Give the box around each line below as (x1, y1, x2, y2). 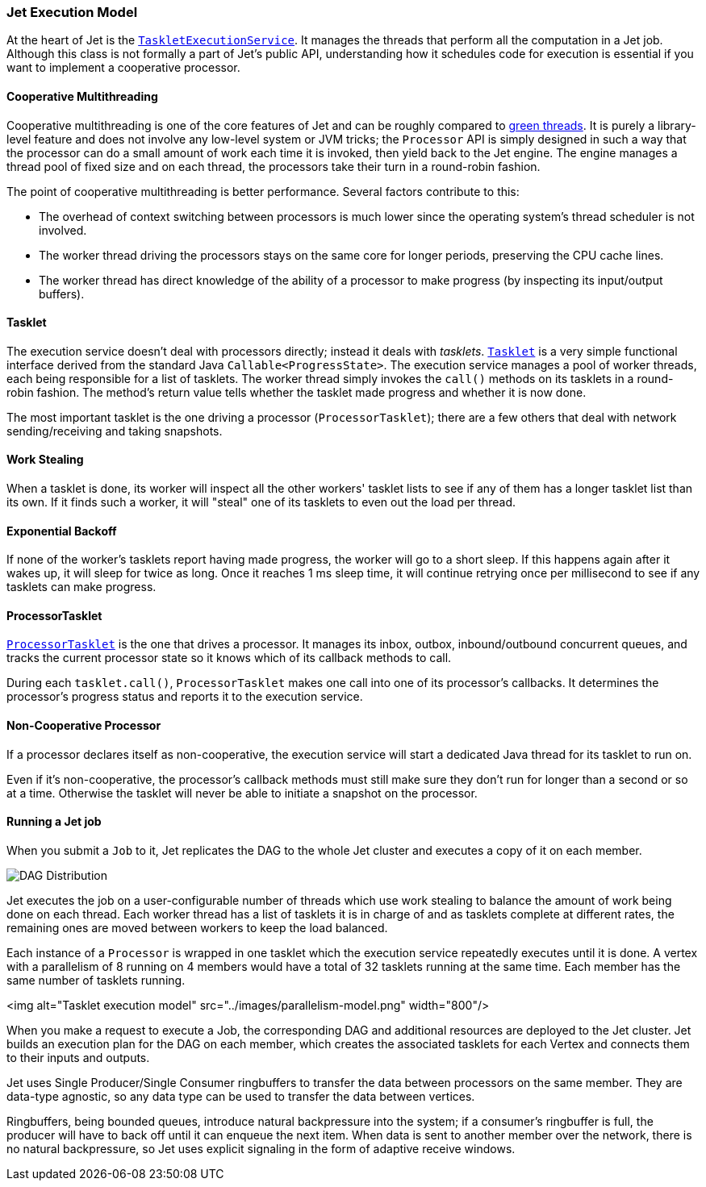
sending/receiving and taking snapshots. (6, 423, 223, 438)
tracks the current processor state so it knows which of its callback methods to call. (6, 651, 452, 665)
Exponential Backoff (6, 523, 117, 538)
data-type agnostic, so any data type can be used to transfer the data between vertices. (6, 1089, 475, 1103)
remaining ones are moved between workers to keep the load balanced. (6, 920, 388, 935)
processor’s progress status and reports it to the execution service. (6, 689, 363, 704)
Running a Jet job (6, 814, 102, 829)
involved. (39, 223, 87, 237)
